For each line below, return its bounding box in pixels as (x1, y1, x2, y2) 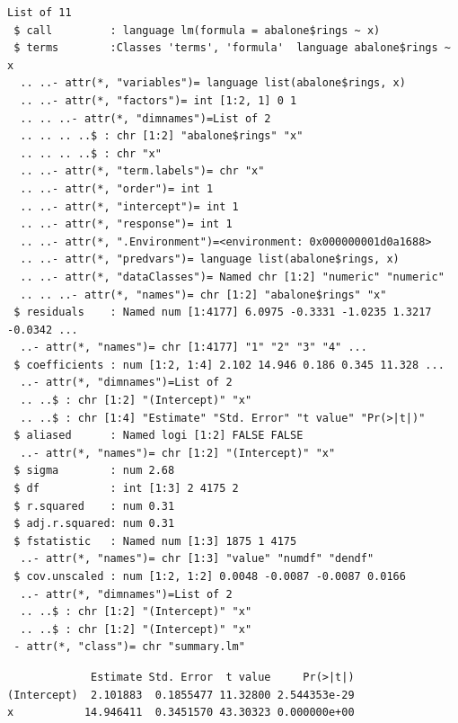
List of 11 (7, 6, 72, 19)
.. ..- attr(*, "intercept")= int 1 (20, 200, 239, 213)
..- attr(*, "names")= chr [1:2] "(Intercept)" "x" (20, 446, 336, 460)
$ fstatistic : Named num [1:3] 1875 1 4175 (13, 534, 297, 548)
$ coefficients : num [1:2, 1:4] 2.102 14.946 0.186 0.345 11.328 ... (13, 358, 445, 371)
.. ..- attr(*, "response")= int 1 (20, 218, 233, 231)
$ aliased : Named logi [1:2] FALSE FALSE (13, 429, 304, 442)
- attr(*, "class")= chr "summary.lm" (13, 640, 245, 654)
